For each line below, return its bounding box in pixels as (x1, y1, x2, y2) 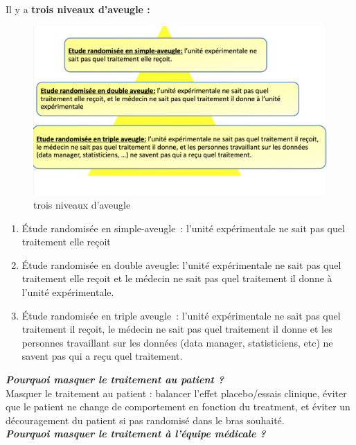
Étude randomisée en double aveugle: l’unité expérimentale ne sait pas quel (21, 257, 341, 272)
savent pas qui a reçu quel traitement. (21, 349, 183, 363)
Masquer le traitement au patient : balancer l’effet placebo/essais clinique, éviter (6, 385, 347, 400)
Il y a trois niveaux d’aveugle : (6, 2, 150, 16)
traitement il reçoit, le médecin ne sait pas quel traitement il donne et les (21, 322, 332, 336)
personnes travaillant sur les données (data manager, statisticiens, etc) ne (21, 335, 333, 349)
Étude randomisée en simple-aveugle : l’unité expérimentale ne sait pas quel (21, 220, 345, 235)
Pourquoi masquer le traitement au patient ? (6, 372, 224, 386)
